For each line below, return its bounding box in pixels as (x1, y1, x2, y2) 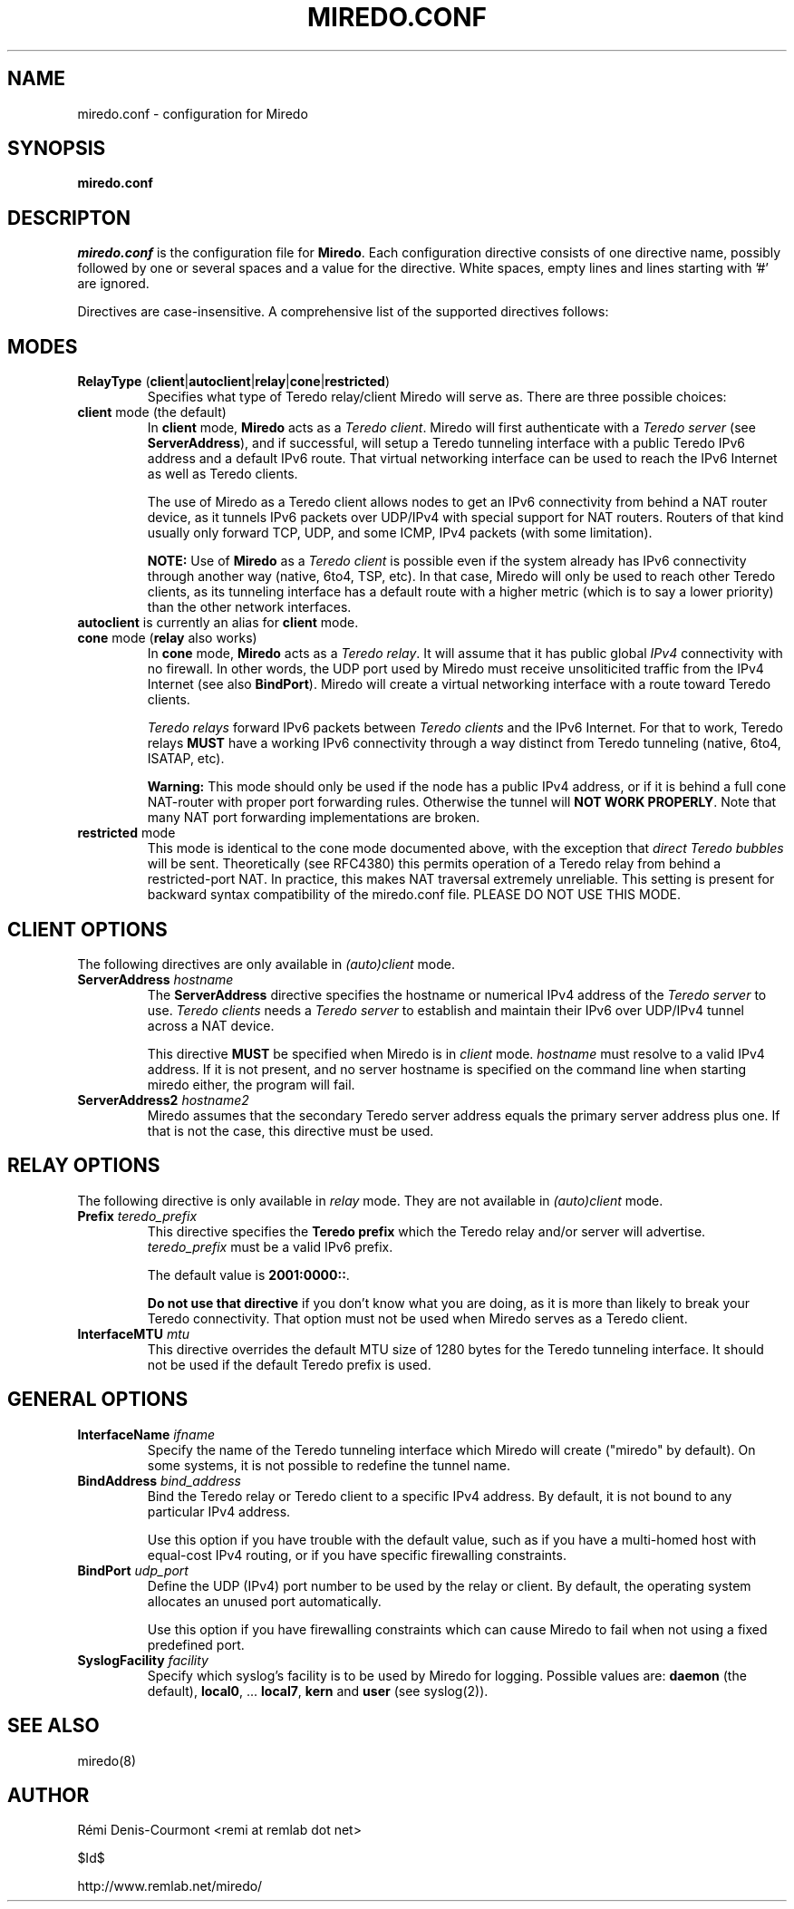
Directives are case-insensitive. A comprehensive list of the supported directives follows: (77, 304, 609, 320)
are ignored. (77, 276, 150, 292)
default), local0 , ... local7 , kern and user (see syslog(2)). (147, 1682, 489, 1699)
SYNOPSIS (7, 137, 106, 160)
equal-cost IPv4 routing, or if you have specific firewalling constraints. (147, 1546, 566, 1563)
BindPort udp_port (77, 1562, 189, 1578)
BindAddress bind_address (77, 1472, 241, 1488)
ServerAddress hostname (77, 971, 234, 987)
